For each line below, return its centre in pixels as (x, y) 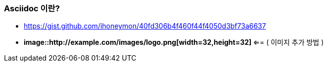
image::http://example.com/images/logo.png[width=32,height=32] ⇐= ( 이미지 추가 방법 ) (174, 42)
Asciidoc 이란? (32, 8)
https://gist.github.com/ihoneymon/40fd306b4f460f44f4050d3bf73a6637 (145, 26)
